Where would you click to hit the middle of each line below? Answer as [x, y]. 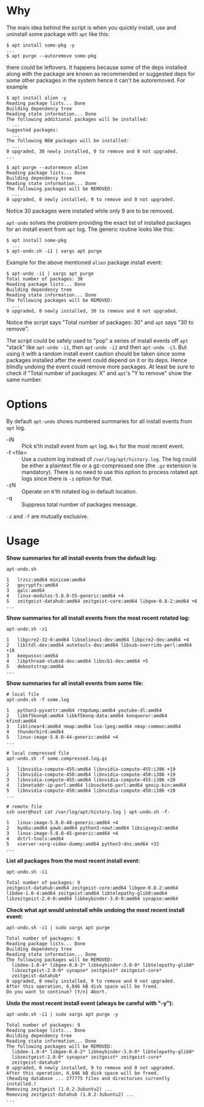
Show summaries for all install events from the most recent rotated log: [98, 618]
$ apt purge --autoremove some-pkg [51, 56]
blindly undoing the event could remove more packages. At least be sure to [100, 367]
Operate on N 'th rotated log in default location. [79, 491]
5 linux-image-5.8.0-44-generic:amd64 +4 [62, 737]
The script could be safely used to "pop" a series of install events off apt [97, 340]
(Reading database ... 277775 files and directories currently [88, 1078]
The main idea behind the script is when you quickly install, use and [91, 27]
